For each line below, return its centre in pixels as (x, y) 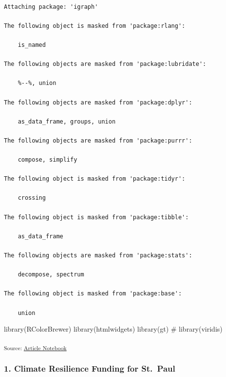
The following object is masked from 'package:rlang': (95, 26)
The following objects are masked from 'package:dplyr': (98, 102)
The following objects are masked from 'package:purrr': (98, 140)
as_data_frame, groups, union (67, 121)
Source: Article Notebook (35, 347)
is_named (32, 45)
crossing (32, 198)
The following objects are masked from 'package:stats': (98, 256)
